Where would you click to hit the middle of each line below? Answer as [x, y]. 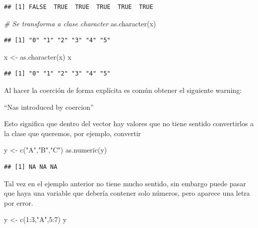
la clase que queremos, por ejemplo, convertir [73, 133]
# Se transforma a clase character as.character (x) [80, 23]
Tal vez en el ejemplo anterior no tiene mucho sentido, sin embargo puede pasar [125, 183]
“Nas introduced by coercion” [49, 107]
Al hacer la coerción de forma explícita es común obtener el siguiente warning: [123, 90]
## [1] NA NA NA [31, 167]
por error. [19, 202]
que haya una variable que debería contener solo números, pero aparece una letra [127, 193]
